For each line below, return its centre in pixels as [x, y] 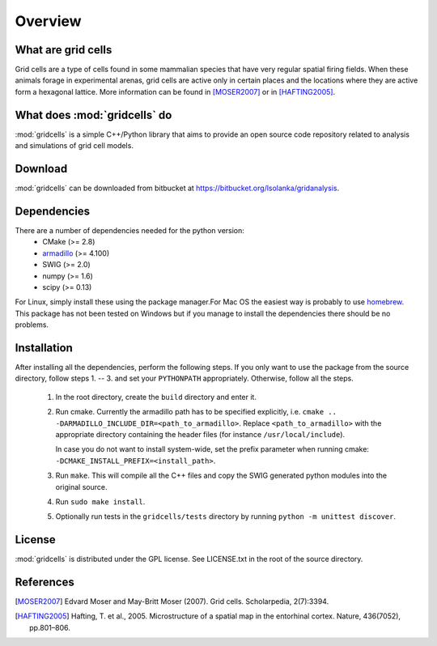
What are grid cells [64, 50]
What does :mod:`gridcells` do [93, 115]
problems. [32, 325]
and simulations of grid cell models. [74, 146]
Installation [44, 348]
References [45, 582]
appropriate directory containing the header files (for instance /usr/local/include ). [200, 434]
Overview [48, 21]
